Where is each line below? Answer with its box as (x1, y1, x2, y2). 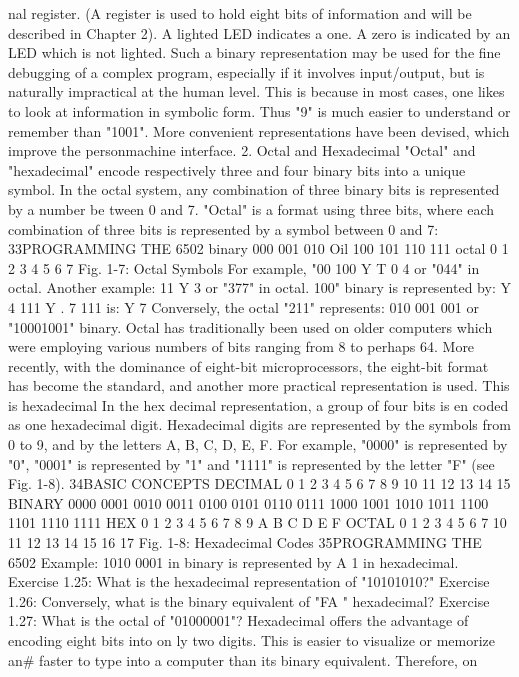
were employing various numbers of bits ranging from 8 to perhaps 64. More (8, 336, 475, 357)
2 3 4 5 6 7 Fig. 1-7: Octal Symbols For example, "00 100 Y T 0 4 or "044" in (8, 257, 480, 278)
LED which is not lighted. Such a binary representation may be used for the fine (8, 42, 501, 63)
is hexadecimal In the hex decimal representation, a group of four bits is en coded (8, 394, 509, 415)
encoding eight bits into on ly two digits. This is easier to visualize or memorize (8, 630, 496, 650)
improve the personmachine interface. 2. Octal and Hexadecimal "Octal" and (8, 140, 476, 161)
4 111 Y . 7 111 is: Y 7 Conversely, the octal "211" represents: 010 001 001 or (8, 296, 479, 317)
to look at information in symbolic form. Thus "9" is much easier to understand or (8, 100, 511, 121)
